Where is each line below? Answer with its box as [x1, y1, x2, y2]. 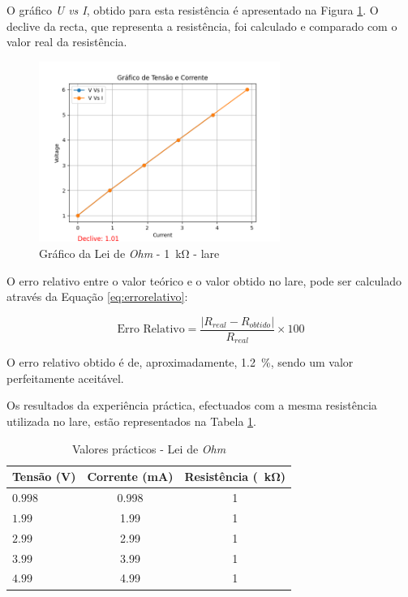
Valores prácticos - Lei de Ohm [71, 440, 226, 457]
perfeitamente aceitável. [6, 369, 124, 386]
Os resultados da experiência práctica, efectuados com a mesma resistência [6, 397, 377, 414]
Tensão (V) [12, 468, 76, 485]
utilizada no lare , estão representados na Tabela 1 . [6, 413, 256, 430]
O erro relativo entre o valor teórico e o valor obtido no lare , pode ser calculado [6, 272, 402, 289]
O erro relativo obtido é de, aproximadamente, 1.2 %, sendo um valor [6, 354, 354, 371]
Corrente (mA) [87, 468, 174, 485]
